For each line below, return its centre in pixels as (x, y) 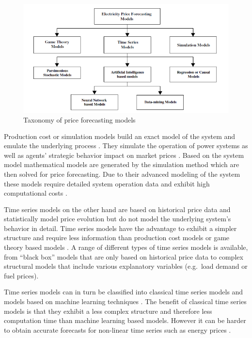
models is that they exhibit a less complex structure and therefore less (108, 311)
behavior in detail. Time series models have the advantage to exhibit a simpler (120, 228)
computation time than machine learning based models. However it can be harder (125, 320)
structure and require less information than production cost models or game (117, 238)
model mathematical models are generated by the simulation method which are (122, 164)
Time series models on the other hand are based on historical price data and (117, 209)
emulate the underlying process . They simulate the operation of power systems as (126, 146)
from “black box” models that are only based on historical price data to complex (124, 256)
